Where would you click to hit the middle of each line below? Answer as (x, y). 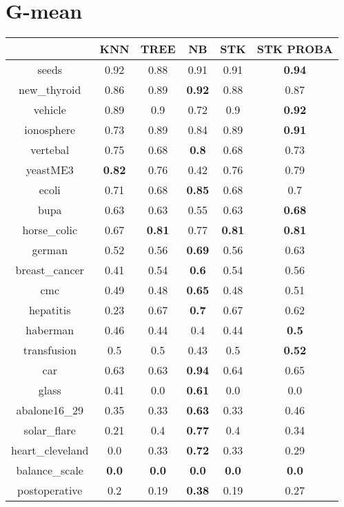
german (50, 250)
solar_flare (50, 430)
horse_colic (50, 230)
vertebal (50, 150)
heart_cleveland (50, 450)
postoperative (50, 490)
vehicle (50, 110)
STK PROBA (295, 49)
